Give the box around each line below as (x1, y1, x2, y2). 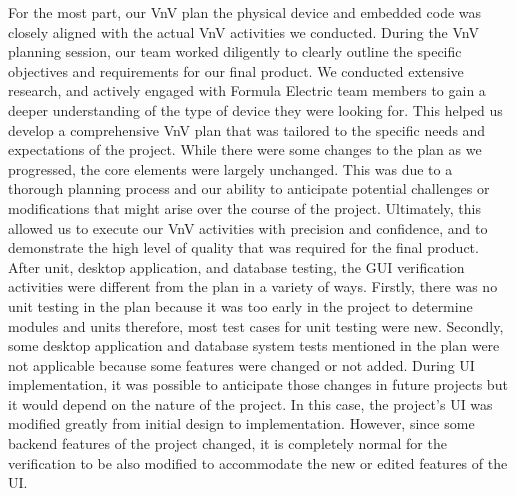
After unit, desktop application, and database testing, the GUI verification (8, 256, 465, 277)
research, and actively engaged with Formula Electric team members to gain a (8, 80, 486, 101)
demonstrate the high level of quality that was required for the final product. (8, 237, 479, 258)
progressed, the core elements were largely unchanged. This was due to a (8, 158, 453, 179)
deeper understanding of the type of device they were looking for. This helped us (8, 99, 503, 120)
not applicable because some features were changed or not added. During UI (8, 354, 475, 375)
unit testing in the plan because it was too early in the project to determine (8, 295, 473, 316)
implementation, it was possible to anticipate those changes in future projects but (8, 374, 508, 395)
